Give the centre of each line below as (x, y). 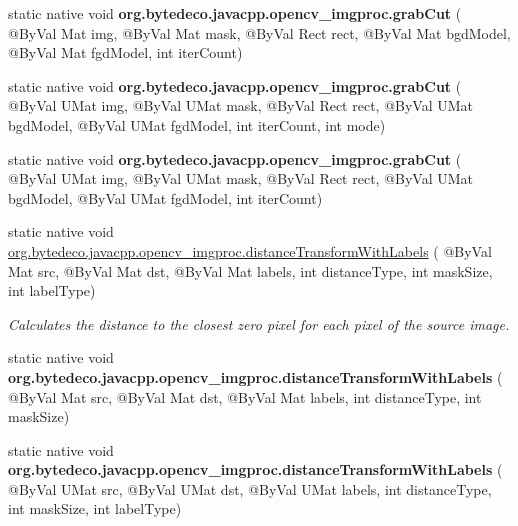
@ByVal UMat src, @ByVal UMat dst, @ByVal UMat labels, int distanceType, (250, 488)
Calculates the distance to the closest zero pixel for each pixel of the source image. (259, 323)
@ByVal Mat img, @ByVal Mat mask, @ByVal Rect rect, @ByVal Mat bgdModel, (259, 32)
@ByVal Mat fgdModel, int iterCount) (125, 52)
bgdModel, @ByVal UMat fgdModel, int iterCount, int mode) (197, 124)
